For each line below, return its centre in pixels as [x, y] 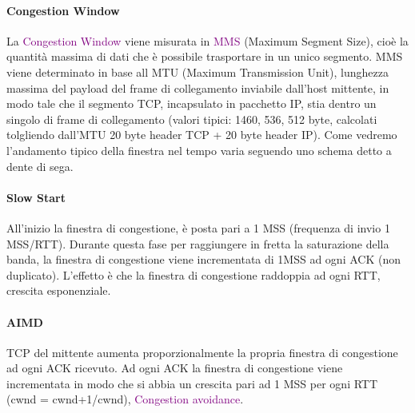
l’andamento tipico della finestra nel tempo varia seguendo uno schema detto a [199, 150]
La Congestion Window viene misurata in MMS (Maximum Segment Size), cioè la [207, 40]
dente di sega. [40, 166]
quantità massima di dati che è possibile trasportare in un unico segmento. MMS [205, 56]
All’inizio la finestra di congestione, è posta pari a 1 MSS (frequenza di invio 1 [198, 227]
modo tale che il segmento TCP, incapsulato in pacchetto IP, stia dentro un [192, 103]
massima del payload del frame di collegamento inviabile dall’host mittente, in [198, 87]
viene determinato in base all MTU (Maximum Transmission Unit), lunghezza [198, 71]
